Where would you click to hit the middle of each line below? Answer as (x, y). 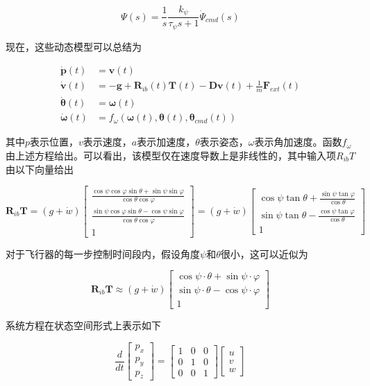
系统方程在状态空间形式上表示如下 (83, 325)
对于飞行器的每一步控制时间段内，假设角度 (103, 253)
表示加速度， (166, 142)
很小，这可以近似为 (264, 253)
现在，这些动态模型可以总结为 (74, 46)
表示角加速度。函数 (298, 142)
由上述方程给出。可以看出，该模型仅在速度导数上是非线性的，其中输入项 (171, 156)
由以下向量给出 (40, 169)
